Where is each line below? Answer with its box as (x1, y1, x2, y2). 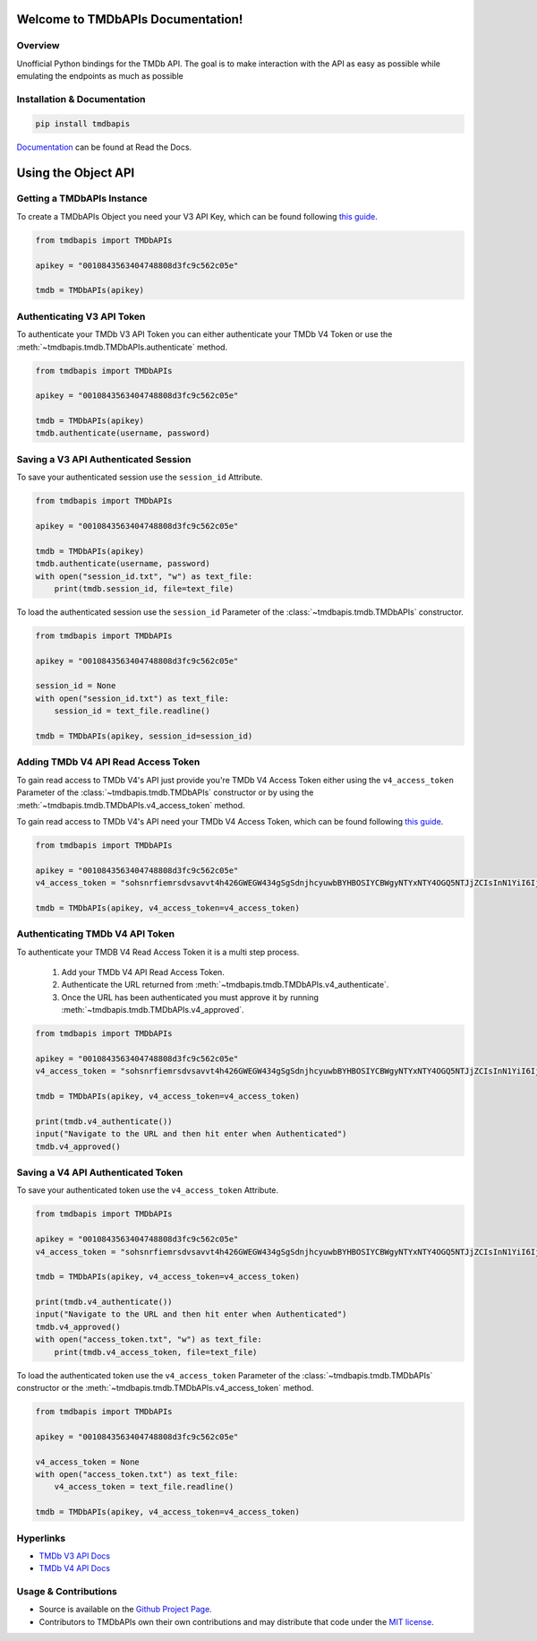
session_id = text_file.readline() (54, 706, 210, 716)
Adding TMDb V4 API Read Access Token (16, 756, 200, 768)
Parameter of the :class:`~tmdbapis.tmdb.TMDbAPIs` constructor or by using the (16, 787, 314, 798)
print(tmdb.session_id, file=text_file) (54, 583, 234, 593)
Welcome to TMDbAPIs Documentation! (16, 12, 243, 27)
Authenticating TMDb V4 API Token (16, 928, 175, 940)
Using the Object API (16, 165, 135, 180)
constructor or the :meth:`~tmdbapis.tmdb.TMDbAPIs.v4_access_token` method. (16, 1383, 314, 1394)
